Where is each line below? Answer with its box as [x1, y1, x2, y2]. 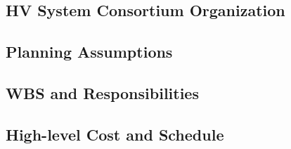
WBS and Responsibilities [6, 82, 199, 103]
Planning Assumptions [6, 41, 173, 63]
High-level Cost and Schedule [6, 123, 224, 145]
